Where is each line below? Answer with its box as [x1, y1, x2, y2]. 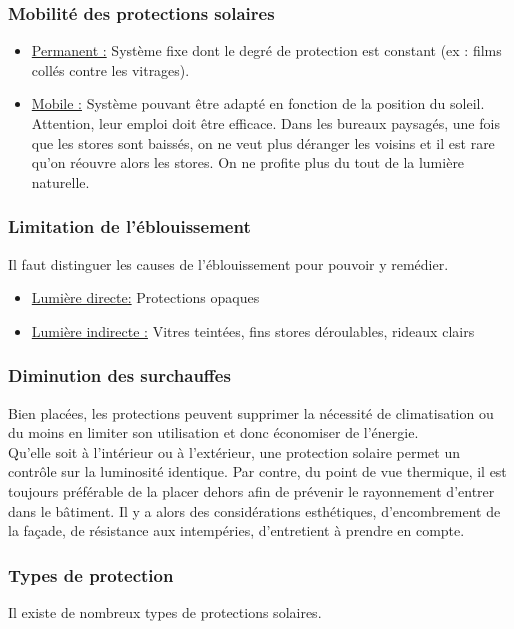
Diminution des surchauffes [8, 363, 231, 388]
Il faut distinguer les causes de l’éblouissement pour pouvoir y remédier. [8, 253, 449, 274]
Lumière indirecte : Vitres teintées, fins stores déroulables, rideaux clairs [31, 320, 475, 341]
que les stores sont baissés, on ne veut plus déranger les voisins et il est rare [31, 132, 495, 153]
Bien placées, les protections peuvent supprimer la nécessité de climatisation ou [8, 402, 494, 423]
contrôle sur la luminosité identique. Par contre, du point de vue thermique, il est [8, 461, 507, 482]
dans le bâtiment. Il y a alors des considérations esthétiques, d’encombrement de [8, 500, 501, 521]
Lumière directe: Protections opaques [31, 287, 260, 308]
